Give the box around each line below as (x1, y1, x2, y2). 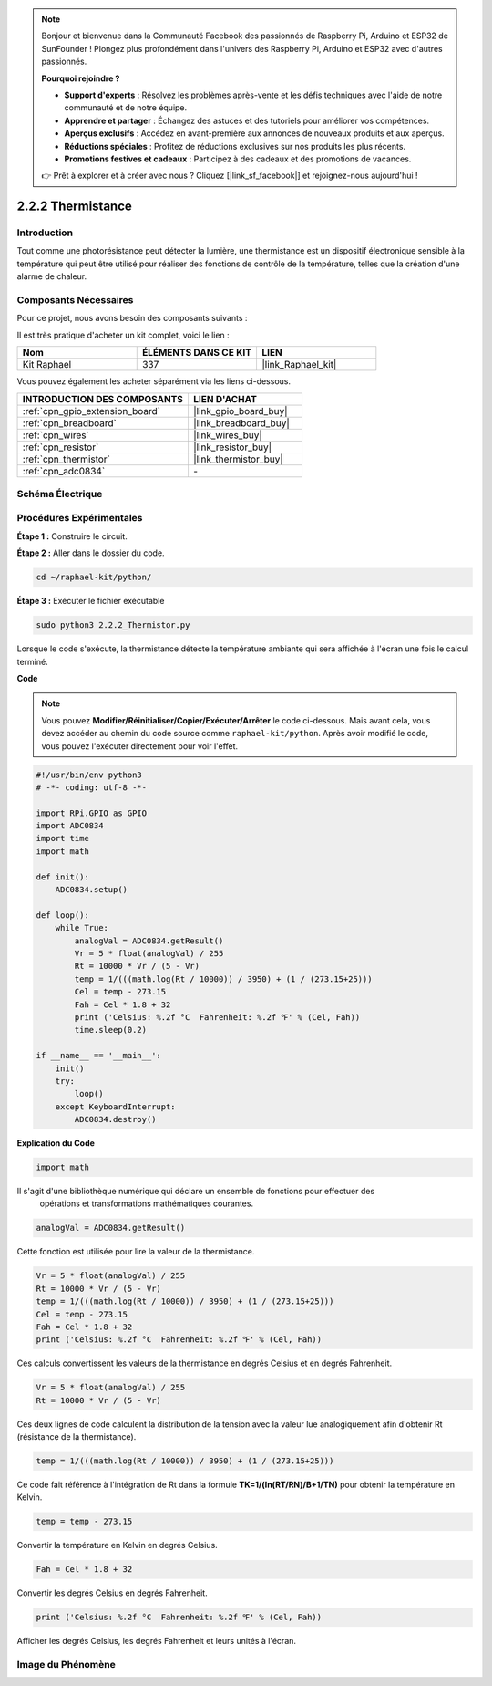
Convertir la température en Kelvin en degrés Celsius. (16, 1540, 218, 1551)
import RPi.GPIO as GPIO (36, 807, 148, 818)
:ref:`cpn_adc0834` (22, 464, 106, 477)
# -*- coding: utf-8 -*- (36, 782, 148, 793)
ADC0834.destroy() (74, 1114, 157, 1125)
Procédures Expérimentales (16, 512, 143, 525)
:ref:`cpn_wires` (22, 429, 90, 442)
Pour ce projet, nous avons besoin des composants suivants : (16, 313, 248, 324)
